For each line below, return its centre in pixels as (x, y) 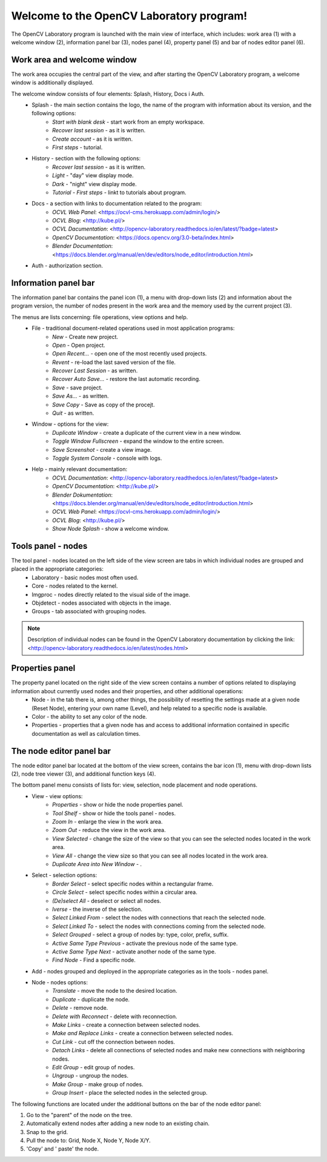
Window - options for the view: (70, 424)
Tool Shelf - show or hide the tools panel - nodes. (114, 813)
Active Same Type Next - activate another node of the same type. (134, 952)
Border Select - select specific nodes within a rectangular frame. (133, 884)
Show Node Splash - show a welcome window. (111, 529)
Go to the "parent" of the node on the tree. (79, 1115)
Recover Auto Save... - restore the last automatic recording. (127, 379)
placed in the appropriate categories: (58, 569)
